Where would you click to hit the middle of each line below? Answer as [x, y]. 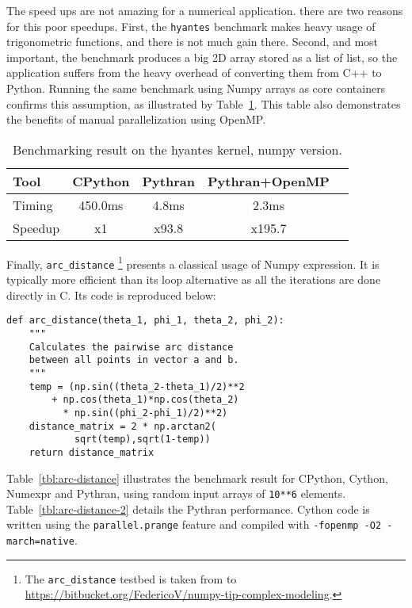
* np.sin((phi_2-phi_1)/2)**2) [145, 413]
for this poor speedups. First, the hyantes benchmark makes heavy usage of [191, 26]
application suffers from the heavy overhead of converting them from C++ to [194, 73]
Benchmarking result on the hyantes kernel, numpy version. [177, 149]
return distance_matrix [92, 452]
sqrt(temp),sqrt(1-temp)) [142, 440]
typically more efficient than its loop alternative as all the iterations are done [194, 279]
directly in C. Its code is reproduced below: [111, 294]
